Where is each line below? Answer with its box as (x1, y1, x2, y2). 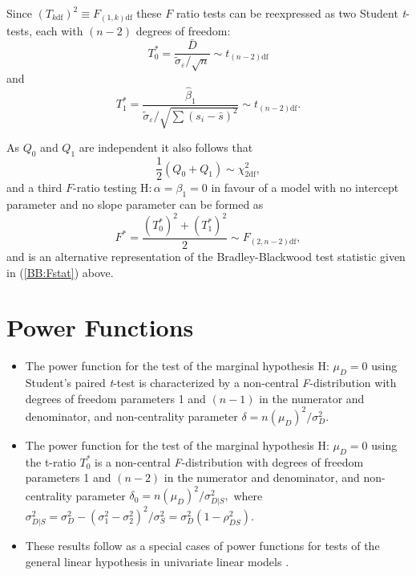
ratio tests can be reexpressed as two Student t (176, 5, 406, 21)
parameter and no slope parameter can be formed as (6, 195, 264, 212)
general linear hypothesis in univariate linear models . (25, 553, 289, 569)
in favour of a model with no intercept (211, 179, 399, 196)
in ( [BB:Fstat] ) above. (6, 263, 114, 280)
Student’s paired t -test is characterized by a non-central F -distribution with (25, 374, 397, 391)
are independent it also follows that (79, 139, 253, 156)
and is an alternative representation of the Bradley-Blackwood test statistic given (6, 248, 406, 265)
